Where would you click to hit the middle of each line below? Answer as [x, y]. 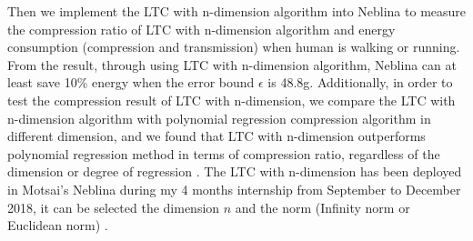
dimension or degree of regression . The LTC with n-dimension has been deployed [235, 171]
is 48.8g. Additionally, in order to [360, 82]
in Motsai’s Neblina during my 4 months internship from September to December [234, 189]
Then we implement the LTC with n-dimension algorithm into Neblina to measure [237, 11]
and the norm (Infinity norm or [322, 207]
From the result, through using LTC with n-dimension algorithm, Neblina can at [232, 64]
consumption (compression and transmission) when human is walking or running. [234, 47]
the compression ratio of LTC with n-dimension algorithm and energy [201, 29]
